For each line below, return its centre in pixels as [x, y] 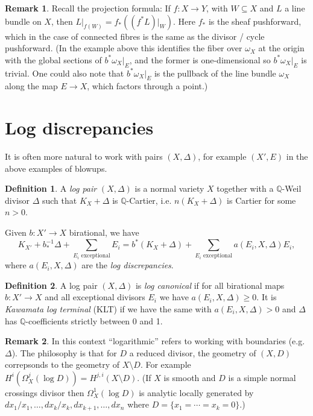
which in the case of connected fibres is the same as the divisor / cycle [135, 36]
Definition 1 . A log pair [51, 188]
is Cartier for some [261, 200]
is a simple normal [262, 377]
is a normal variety [169, 188]
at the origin [281, 48]
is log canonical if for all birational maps [210, 285]
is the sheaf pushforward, [255, 21]
